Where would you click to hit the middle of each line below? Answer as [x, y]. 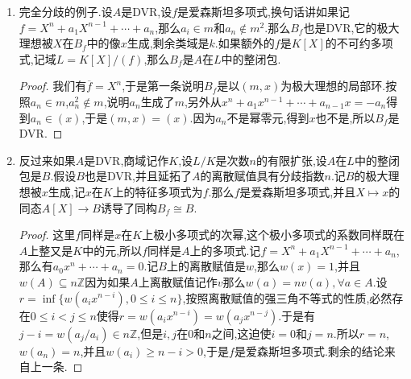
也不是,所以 [345, 117]
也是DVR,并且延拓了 [138, 176]
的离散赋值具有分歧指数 [262, 176]
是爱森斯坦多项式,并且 [298, 191]
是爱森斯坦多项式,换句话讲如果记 [264, 11]
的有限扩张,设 [291, 160]
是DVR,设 [147, 11]
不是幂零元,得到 [268, 117]
